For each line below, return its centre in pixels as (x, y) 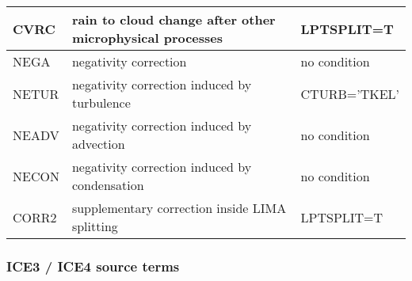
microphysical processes (147, 38)
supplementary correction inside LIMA (179, 208)
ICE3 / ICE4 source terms (93, 266)
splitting (95, 226)
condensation (108, 185)
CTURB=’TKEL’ (350, 93)
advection (98, 144)
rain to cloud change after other (174, 19)
